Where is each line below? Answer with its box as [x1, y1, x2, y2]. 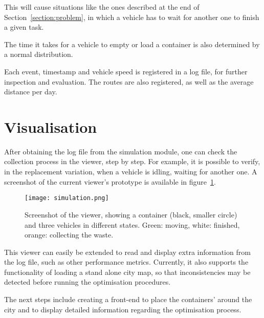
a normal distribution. [4, 49, 73, 59]
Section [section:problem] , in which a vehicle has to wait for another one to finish [4, 11, 259, 22]
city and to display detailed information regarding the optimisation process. [4, 304, 241, 314]
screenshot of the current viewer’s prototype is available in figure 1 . [4, 176, 216, 187]
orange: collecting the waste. [25, 229, 114, 240]
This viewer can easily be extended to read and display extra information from [4, 246, 251, 257]
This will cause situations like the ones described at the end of [4, 2, 200, 12]
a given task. [4, 22, 44, 32]
